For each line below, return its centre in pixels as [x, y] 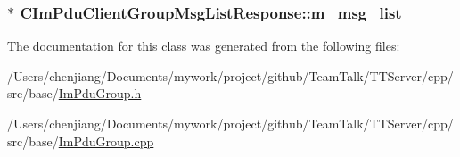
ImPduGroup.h [100, 93]
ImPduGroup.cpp [106, 140]
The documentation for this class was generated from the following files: [204, 46]
